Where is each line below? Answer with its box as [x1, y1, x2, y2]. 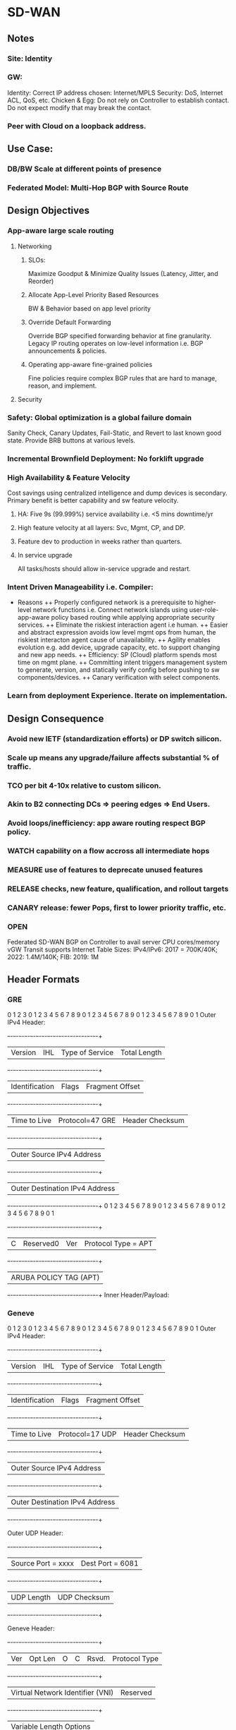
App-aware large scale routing [7, 226, 114, 236]
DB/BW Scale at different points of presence [7, 164, 162, 174]
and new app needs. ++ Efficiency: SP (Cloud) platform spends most [17, 651, 217, 659]
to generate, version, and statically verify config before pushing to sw [17, 666, 220, 674]
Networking [17, 241, 52, 251]
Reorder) [27, 277, 54, 285]
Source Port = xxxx [11, 1558, 74, 1568]
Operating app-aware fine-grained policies [27, 360, 153, 368]
